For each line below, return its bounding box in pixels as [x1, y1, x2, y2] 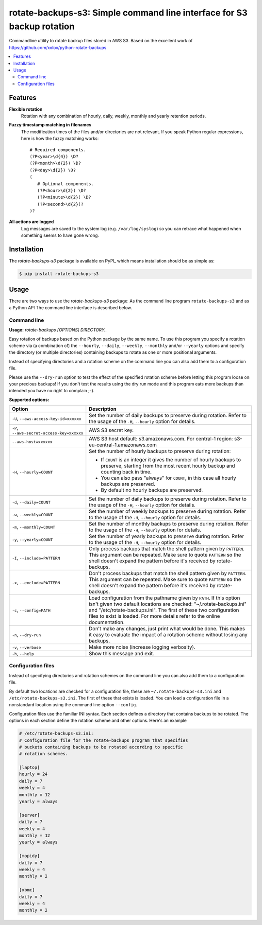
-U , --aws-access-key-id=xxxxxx [12, 415, 82, 422]
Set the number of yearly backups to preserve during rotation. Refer [89, 533, 245, 540]
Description [89, 406, 116, 413]
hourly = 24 [19, 771, 48, 777]
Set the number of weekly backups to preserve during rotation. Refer [89, 508, 246, 515]
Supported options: [9, 397, 49, 402]
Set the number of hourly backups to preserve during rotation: [89, 448, 231, 454]
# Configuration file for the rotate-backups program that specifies [19, 737, 188, 743]
